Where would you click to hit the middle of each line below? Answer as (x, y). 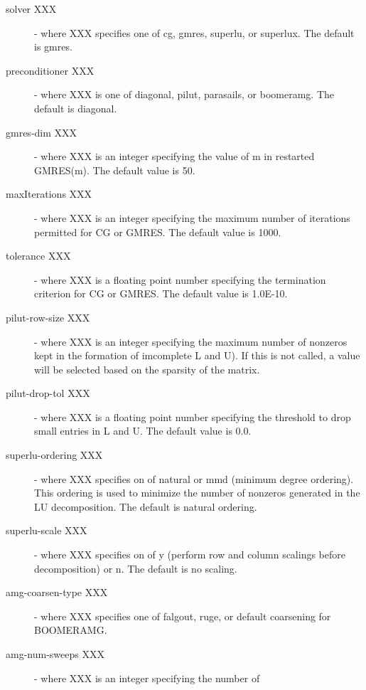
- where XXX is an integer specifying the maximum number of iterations (192, 217)
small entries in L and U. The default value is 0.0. (143, 431)
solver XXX (31, 9)
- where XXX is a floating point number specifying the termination (180, 279)
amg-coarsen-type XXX (57, 592)
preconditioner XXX (50, 70)
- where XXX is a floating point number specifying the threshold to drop (193, 416)
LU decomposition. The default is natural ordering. (146, 506)
